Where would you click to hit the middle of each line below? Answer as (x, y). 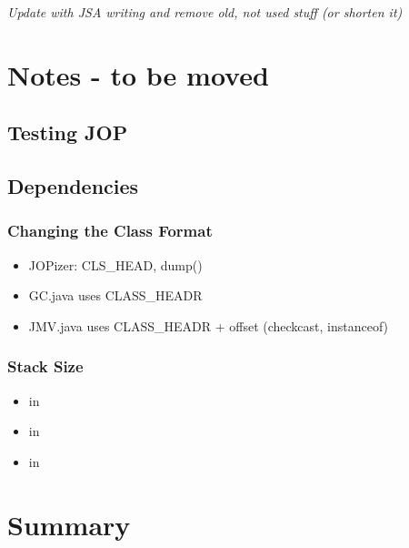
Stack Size (45, 366)
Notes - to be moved (138, 74)
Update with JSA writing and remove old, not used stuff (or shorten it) (205, 12)
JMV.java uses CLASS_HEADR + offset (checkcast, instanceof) (209, 325)
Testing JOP (68, 132)
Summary (69, 524)
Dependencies (73, 186)
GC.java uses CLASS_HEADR (115, 295)
